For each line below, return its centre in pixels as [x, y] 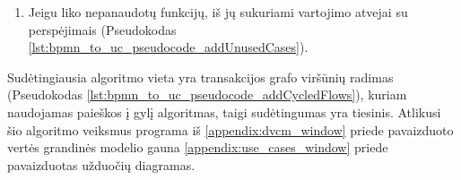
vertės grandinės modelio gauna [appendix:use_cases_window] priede [198, 147]
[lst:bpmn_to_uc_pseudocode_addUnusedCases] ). [168, 47]
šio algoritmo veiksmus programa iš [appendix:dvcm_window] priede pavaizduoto [230, 129]
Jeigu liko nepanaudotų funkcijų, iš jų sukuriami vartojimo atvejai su [218, 12]
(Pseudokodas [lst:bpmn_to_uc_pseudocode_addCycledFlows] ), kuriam [207, 94]
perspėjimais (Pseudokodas [102, 29]
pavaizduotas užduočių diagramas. [101, 164]
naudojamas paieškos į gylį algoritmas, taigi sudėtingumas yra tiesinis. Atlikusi [224, 111]
